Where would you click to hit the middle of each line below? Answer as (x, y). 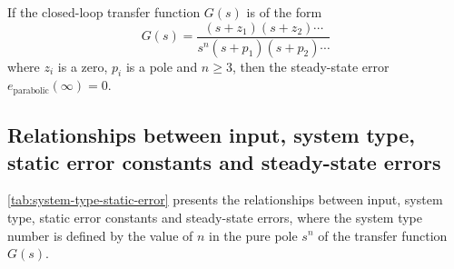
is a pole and (162, 66)
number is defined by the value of (100, 235)
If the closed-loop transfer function (104, 12)
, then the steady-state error (311, 66)
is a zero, (83, 66)
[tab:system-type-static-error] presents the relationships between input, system (225, 199)
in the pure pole (253, 235)
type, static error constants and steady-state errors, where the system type (215, 217)
